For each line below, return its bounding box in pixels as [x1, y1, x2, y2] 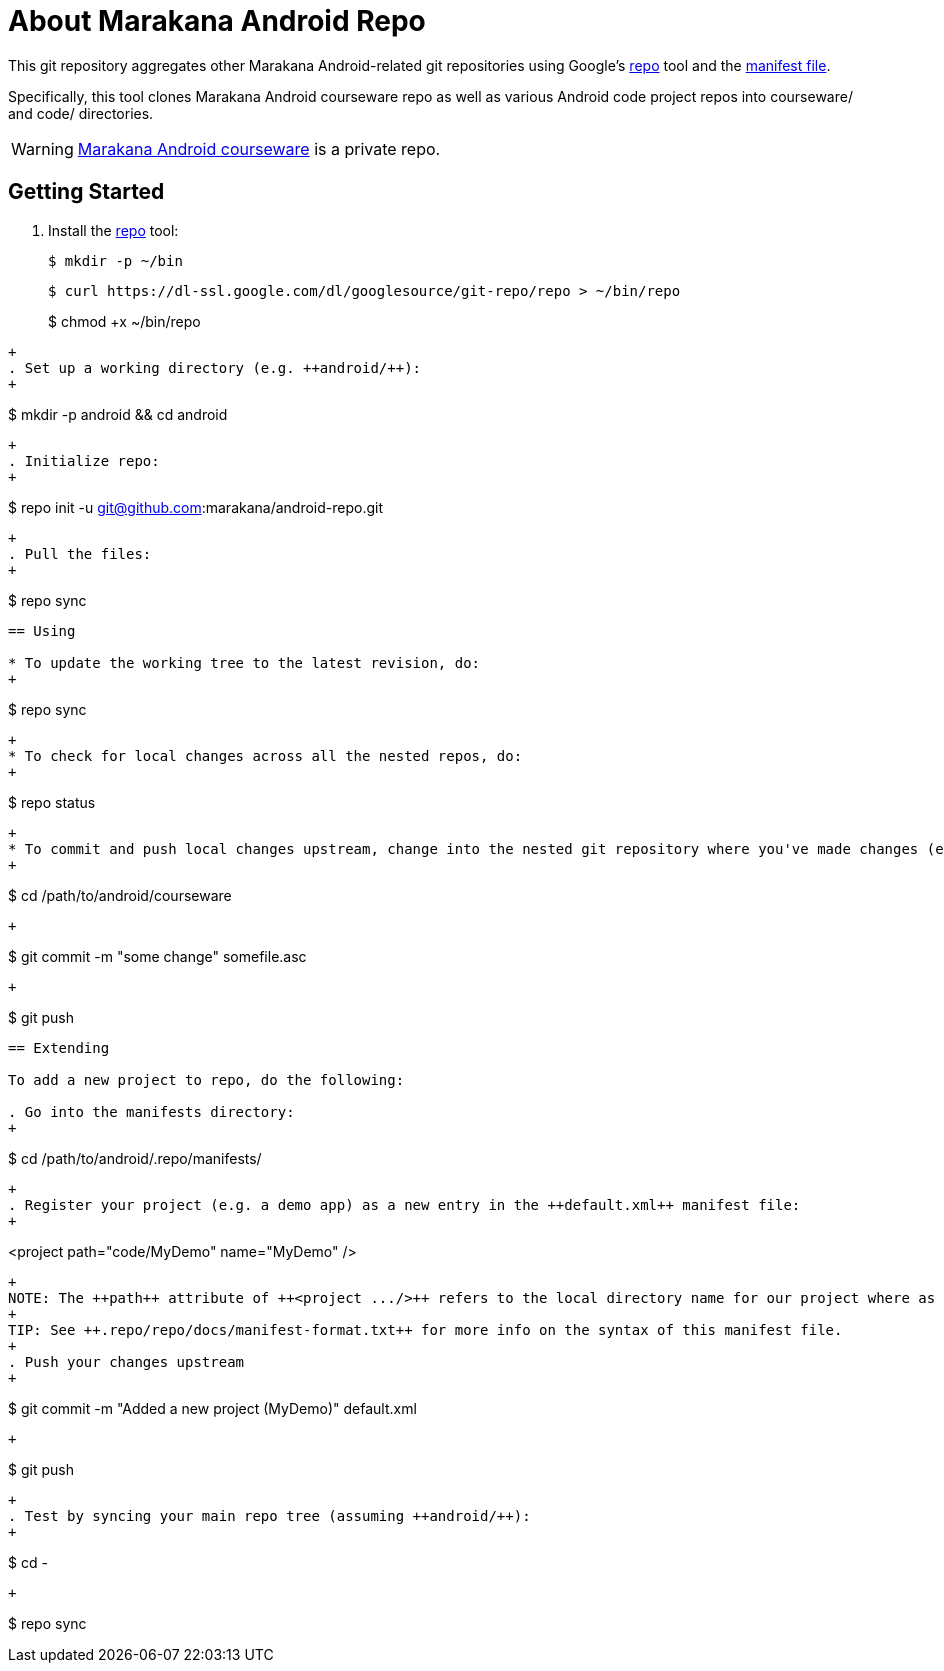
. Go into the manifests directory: [8, 1103, 295, 1120]
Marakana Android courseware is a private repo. [77, 138, 441, 159]
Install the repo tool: [48, 221, 179, 239]
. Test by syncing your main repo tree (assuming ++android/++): [8, 1507, 531, 1524]
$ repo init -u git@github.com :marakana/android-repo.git [8, 498, 384, 516]
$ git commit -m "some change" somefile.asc [8, 947, 307, 965]
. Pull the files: [8, 545, 152, 562]
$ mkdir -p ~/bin [48, 252, 183, 269]
